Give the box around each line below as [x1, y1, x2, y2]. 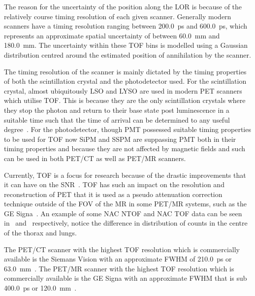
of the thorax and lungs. [4, 228, 77, 238]
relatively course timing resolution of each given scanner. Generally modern [4, 11, 231, 21]
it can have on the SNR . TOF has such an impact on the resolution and [4, 179, 224, 190]
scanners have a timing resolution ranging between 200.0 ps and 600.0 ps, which [4, 21, 248, 31]
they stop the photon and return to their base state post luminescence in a [4, 104, 229, 115]
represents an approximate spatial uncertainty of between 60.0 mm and [4, 30, 220, 40]
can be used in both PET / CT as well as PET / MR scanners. [4, 153, 186, 163]
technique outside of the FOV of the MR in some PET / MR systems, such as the [4, 198, 247, 209]
